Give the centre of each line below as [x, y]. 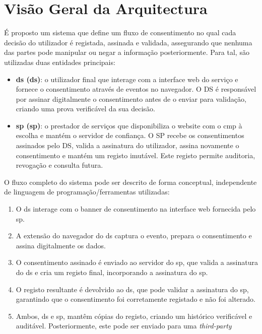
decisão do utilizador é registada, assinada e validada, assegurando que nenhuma [128, 42]
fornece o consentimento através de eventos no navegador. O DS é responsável [136, 89]
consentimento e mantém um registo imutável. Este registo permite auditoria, [136, 155]
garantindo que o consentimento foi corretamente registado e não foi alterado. [136, 299]
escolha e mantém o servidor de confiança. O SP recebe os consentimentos [130, 135]
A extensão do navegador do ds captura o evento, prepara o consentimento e [134, 236]
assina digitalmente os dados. [61, 245]
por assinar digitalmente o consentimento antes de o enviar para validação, [131, 98]
